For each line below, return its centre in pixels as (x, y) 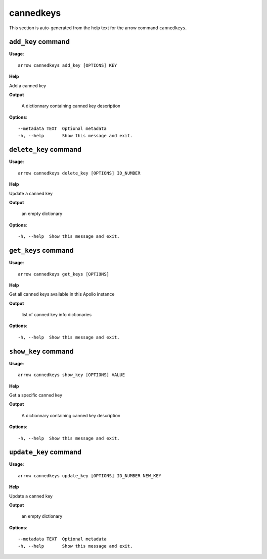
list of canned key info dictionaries (57, 315)
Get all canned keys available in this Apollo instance (62, 294)
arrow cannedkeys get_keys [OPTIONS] (64, 274)
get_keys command (42, 251)
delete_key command (45, 149)
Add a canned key (28, 85)
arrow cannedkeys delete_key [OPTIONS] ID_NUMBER (79, 173)
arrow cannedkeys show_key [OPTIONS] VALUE (71, 375)
